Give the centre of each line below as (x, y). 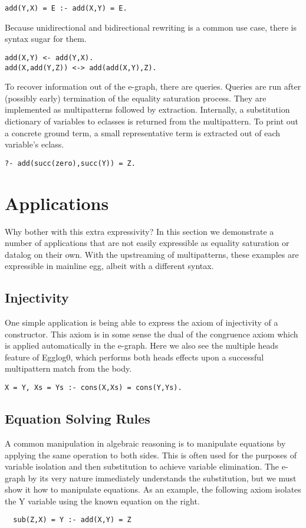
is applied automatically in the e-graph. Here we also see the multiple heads (142, 345)
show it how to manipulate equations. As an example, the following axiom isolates (153, 489)
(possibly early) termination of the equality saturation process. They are (136, 98)
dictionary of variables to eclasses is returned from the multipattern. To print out (152, 121)
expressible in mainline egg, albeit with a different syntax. (109, 266)
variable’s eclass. (34, 144)
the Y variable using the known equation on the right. (102, 501)
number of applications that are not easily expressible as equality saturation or (147, 243)
